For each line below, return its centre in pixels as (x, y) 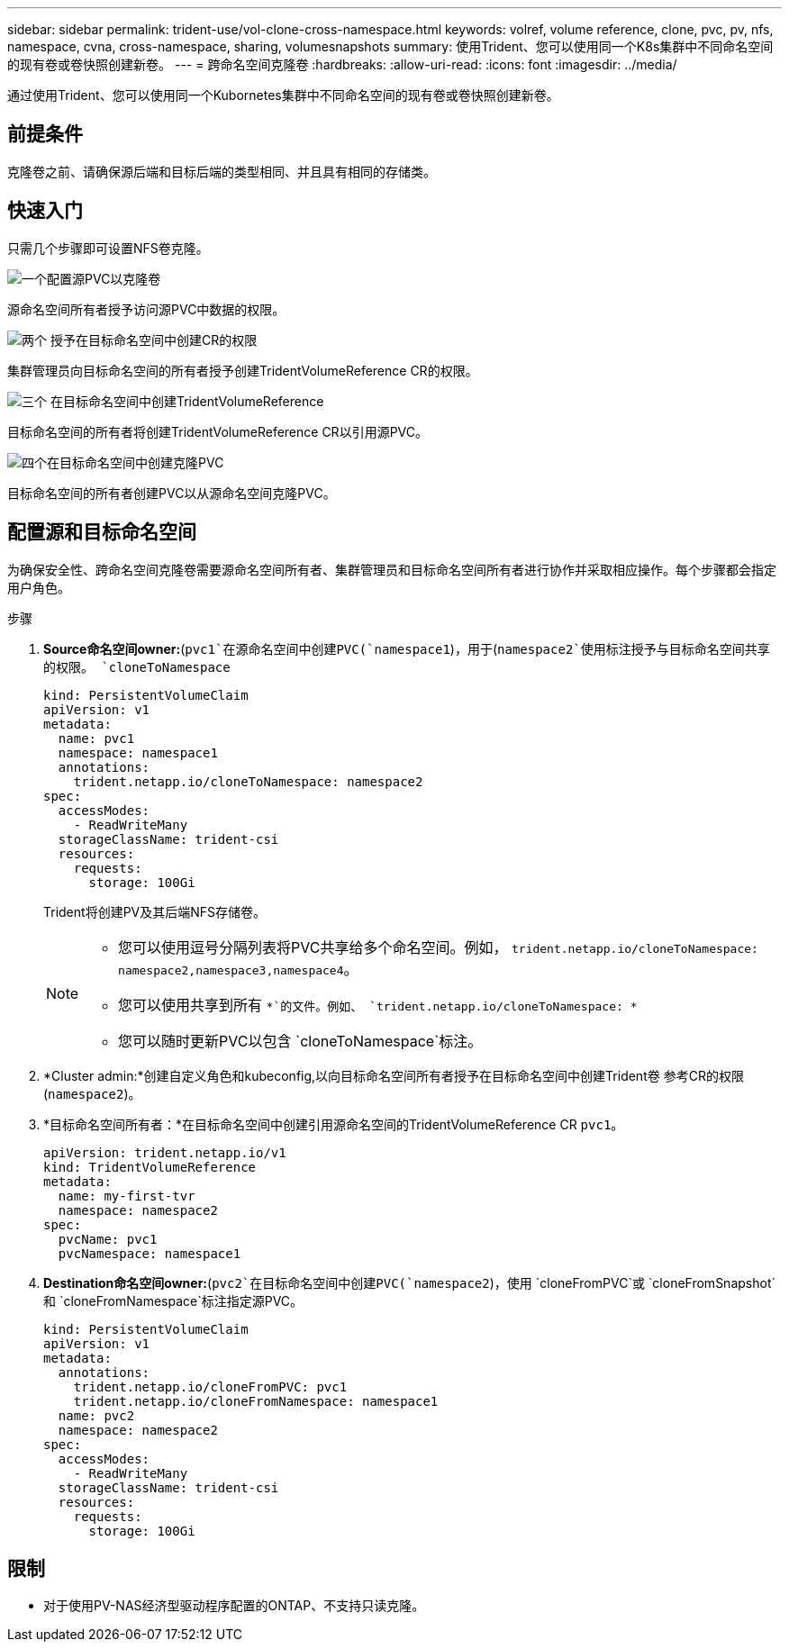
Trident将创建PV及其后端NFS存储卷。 (155, 911)
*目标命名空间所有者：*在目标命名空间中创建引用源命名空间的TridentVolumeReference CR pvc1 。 (334, 1124)
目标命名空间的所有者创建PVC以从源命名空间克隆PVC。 (172, 493)
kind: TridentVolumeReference (150, 1167)
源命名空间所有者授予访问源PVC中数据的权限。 (146, 309)
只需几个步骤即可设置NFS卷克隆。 (108, 248)
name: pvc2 (96, 1415)
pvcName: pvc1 (108, 1239)
